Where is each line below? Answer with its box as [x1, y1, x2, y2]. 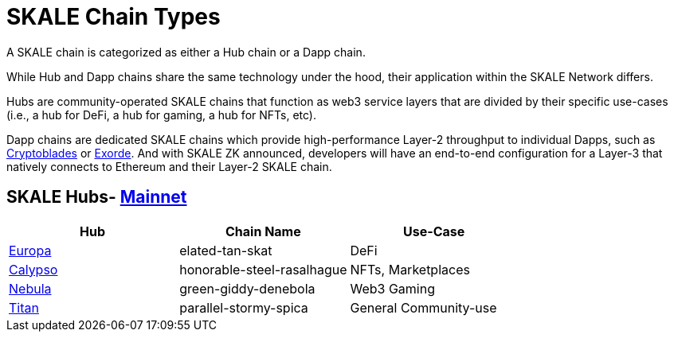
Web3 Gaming [350, 280, 436, 297]
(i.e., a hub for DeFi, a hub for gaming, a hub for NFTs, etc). [6, 107, 316, 122]
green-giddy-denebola [179, 280, 315, 297]
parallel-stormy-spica [179, 299, 308, 316]
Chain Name [225, 223, 301, 239]
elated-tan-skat [179, 242, 272, 258]
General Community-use [350, 299, 497, 316]
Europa [9, 242, 52, 258]
